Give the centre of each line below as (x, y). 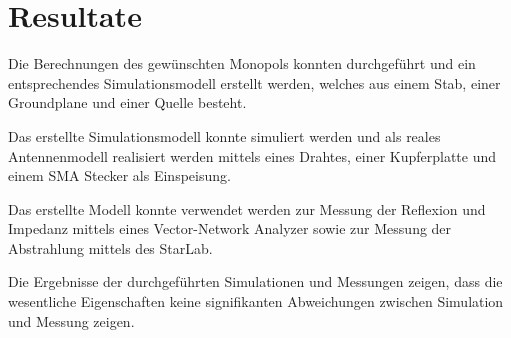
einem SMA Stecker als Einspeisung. (119, 175)
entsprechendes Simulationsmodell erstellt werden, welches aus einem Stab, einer (254, 82)
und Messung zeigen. (71, 320)
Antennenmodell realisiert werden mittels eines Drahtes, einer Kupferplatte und (252, 155)
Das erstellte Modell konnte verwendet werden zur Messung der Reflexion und (247, 208)
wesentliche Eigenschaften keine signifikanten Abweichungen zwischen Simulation (256, 301)
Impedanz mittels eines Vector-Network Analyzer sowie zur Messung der (230, 228)
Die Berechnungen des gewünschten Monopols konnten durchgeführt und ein (242, 63)
